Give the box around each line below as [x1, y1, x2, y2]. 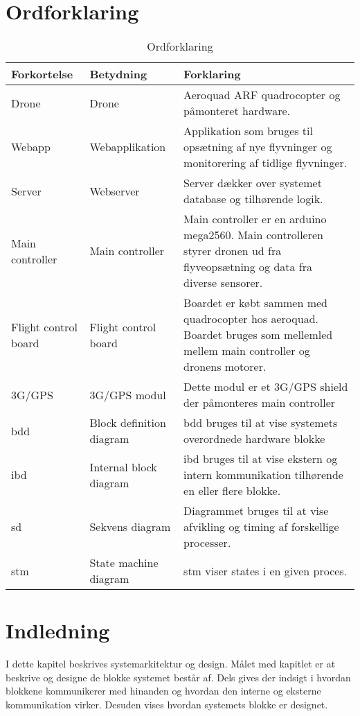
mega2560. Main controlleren [183, 227, 323, 243]
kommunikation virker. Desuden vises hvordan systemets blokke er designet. [6, 697, 328, 712]
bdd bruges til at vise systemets [183, 414, 338, 431]
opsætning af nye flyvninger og [183, 139, 332, 155]
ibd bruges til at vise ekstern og [183, 451, 338, 467]
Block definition [89, 414, 166, 431]
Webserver [89, 182, 140, 199]
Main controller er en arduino [183, 211, 327, 227]
